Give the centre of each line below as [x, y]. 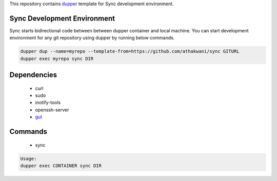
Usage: [28, 158]
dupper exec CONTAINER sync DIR [61, 166]
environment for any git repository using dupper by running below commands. [92, 38]
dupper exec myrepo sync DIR [57, 58]
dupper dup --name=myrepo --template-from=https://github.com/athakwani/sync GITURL [130, 52]
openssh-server [52, 110]
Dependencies [33, 75]
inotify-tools [48, 103]
